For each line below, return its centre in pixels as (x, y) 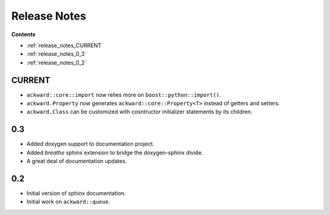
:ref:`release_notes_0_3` (57, 54)
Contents (24, 34)
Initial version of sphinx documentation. (76, 193)
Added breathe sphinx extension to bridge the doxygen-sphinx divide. (115, 153)
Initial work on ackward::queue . (68, 202)
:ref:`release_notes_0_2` (57, 62)
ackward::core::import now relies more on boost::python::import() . (124, 94)
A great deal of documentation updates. (77, 161)
